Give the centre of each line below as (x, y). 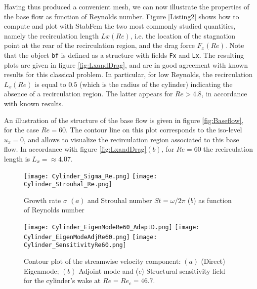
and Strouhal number (120, 200)
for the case (21, 130)
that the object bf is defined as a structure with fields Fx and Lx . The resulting (124, 55)
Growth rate (43, 200)
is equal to (50, 84)
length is (17, 158)
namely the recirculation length (51, 35)
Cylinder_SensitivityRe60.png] (75, 245)
